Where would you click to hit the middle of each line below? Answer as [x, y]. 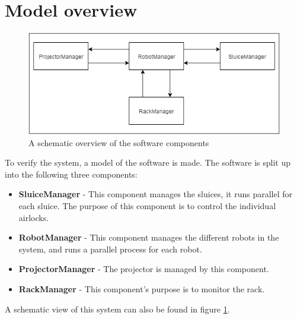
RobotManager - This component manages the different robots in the [149, 237]
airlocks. [34, 217]
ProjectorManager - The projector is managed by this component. [144, 269]
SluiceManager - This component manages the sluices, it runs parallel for [155, 194]
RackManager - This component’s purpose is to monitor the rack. [142, 289]
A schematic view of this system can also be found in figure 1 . [117, 309]
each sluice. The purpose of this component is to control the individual [147, 206]
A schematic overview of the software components [119, 142]
